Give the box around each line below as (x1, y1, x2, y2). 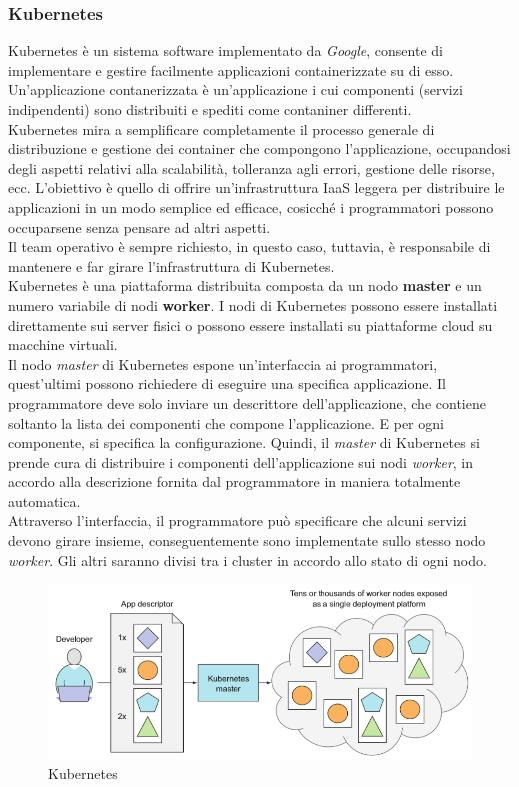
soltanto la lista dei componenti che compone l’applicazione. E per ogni (8, 412, 444, 433)
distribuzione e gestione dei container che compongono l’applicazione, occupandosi (8, 138, 511, 159)
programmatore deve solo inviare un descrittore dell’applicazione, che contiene (8, 392, 486, 413)
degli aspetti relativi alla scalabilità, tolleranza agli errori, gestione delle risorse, (8, 157, 495, 178)
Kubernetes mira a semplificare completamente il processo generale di (8, 118, 435, 139)
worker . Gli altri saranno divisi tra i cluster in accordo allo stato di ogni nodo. (8, 549, 487, 570)
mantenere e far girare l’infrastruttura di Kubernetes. (8, 255, 335, 276)
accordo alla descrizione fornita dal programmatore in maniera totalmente (8, 471, 461, 492)
